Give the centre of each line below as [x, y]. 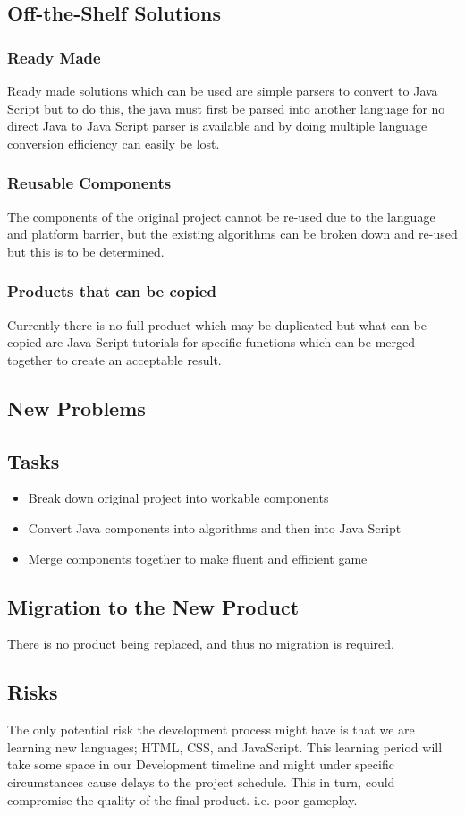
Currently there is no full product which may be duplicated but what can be [217, 324]
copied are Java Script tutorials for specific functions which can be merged [211, 342]
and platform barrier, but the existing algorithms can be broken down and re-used [232, 234]
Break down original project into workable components [178, 498]
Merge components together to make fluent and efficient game [198, 558]
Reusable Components [89, 183]
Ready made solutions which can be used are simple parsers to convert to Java [223, 90]
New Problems [76, 407]
